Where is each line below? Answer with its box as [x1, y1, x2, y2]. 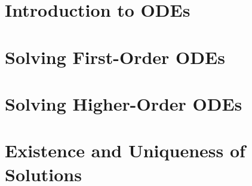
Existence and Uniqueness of [5, 138, 245, 163]
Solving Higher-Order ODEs [5, 91, 242, 115]
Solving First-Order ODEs [5, 44, 225, 69]
